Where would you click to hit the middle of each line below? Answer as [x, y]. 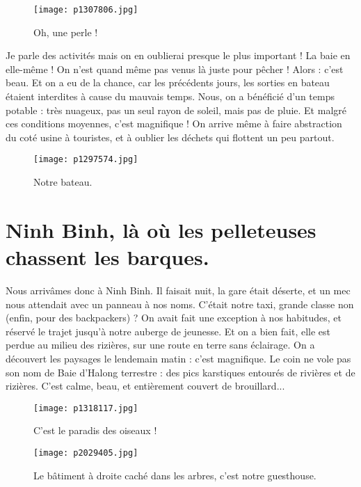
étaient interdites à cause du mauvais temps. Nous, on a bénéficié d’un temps [170, 96]
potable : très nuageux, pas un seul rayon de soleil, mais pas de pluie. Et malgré [176, 110]
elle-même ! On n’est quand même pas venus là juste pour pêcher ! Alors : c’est [175, 69]
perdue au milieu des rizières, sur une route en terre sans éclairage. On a [160, 345]
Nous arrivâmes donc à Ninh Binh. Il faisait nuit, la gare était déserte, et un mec [178, 290]
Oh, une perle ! [66, 32]
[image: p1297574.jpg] [86, 160]
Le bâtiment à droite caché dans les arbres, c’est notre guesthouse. [175, 475]
